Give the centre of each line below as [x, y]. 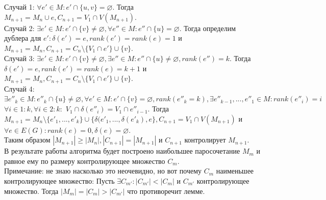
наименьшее [235, 171]
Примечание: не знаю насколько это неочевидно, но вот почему [103, 171]
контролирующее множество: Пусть [59, 181]
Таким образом [27, 140]
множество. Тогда [31, 191]
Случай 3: [19, 58]
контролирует [205, 140]
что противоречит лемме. [166, 191]
